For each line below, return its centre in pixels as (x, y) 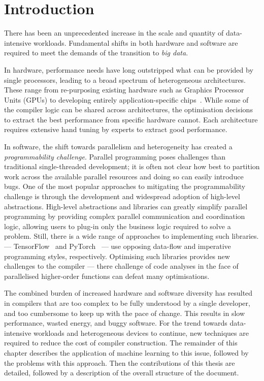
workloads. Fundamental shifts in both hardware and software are (136, 42)
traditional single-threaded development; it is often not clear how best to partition (132, 166)
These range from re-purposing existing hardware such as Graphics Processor (124, 90)
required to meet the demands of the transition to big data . (96, 53)
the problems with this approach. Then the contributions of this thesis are (120, 362)
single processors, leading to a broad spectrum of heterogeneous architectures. (125, 80)
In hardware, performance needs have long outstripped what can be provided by (129, 69)
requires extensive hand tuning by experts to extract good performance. (116, 129)
